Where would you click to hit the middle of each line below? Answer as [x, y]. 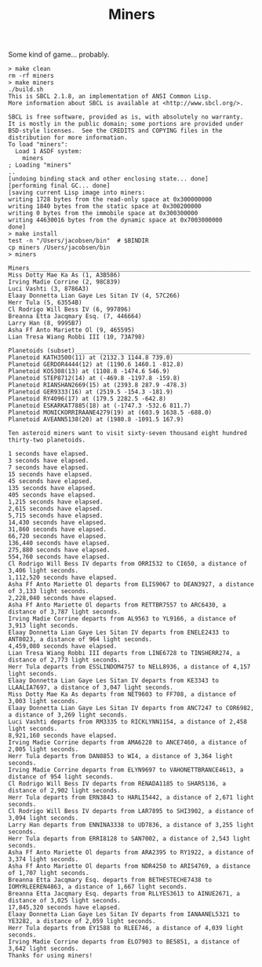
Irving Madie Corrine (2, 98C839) [65, 282]
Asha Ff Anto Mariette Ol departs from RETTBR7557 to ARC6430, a [117, 605]
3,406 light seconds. [44, 571]
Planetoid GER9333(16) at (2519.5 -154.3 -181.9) [91, 392]
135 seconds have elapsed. [52, 489]
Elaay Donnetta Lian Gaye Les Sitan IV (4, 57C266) [94, 296]
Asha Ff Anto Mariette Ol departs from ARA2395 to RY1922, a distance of [131, 853]
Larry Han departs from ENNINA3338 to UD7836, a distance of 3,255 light [131, 825]
